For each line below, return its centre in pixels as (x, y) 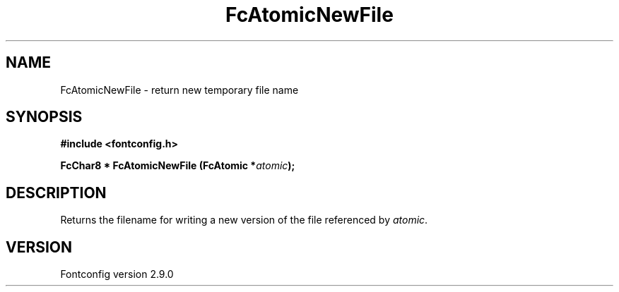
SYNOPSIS (44, 117)
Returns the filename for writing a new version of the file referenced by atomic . (244, 220)
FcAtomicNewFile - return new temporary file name (179, 90)
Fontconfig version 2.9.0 (117, 274)
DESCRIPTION (56, 193)
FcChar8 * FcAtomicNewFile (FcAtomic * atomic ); (178, 166)
